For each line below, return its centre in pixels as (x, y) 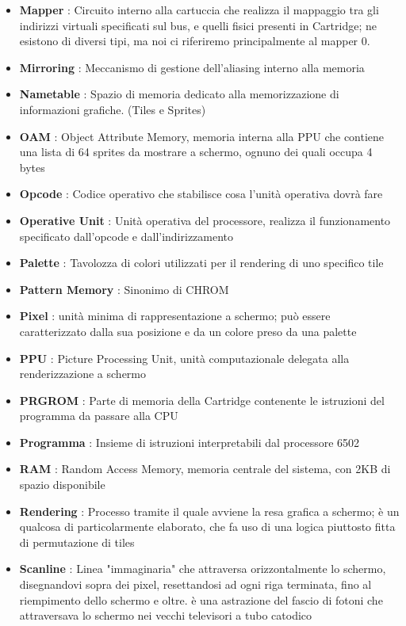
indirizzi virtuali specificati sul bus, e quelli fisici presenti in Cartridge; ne (198, 25)
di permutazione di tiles (77, 542)
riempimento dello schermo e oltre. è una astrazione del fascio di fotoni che (201, 599)
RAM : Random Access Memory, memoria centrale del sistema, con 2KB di (205, 469)
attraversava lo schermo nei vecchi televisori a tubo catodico (166, 615)
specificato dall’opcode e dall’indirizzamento (126, 236)
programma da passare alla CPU (99, 416)
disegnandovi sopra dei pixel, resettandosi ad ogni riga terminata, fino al (195, 584)
